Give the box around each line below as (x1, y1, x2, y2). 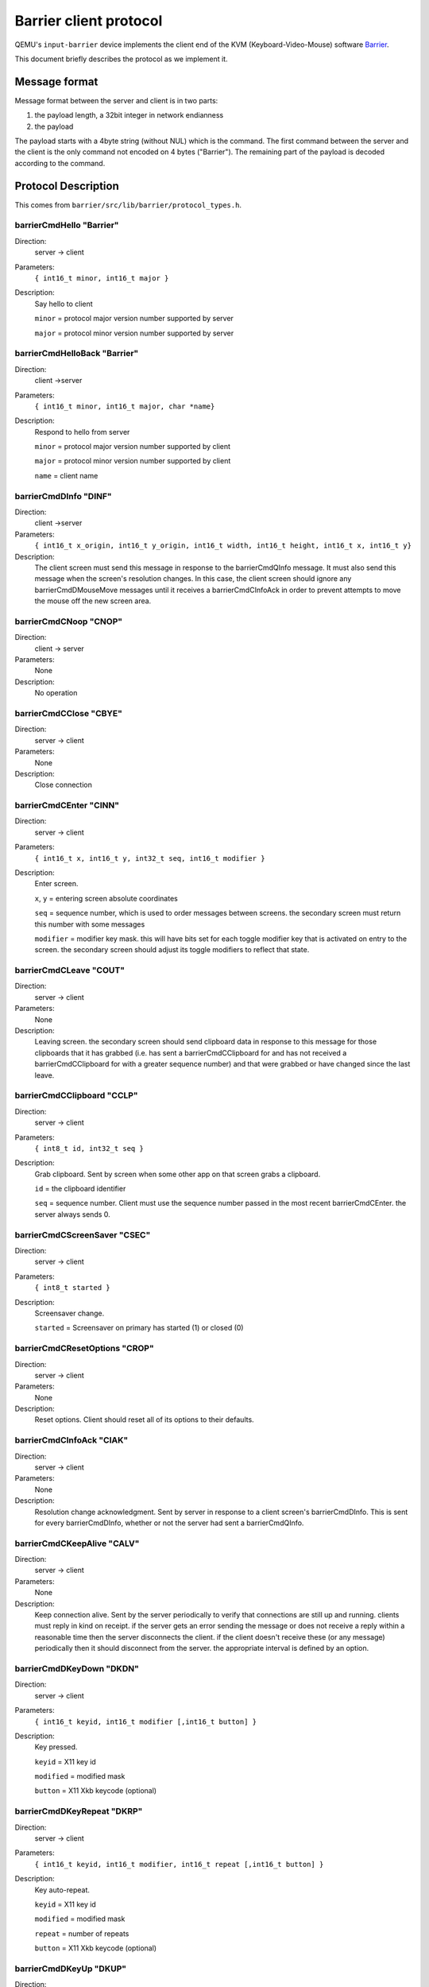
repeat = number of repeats (34, 1928, 129, 1939)
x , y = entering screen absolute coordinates (34, 893, 178, 903)
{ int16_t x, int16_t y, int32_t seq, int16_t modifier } (34, 854, 265, 862)
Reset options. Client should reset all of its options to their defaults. (34, 1415, 254, 1424)
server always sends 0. (34, 1209, 110, 1219)
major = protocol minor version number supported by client (34, 456, 231, 466)
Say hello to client (34, 299, 93, 308)
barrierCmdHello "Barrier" (14, 219, 119, 230)
